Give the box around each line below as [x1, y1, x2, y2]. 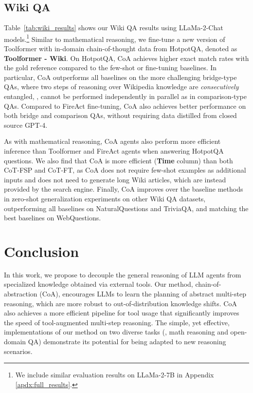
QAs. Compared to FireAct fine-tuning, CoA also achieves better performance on [4, 100, 246, 111]
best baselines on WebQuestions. [4, 213, 101, 223]
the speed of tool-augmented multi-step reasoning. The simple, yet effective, [4, 317, 230, 327]
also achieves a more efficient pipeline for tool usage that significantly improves [4, 308, 239, 318]
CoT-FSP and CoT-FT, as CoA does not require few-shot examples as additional [4, 165, 246, 175]
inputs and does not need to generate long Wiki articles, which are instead [4, 174, 226, 184]
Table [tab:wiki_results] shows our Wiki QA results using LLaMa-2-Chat [4, 22, 223, 33]
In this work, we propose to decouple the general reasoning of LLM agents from [4, 269, 241, 279]
